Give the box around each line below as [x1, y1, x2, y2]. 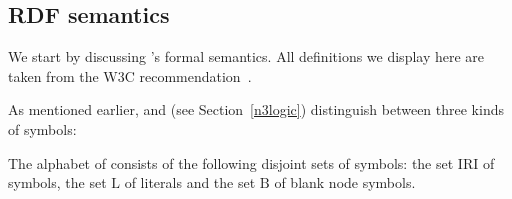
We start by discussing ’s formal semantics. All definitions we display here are [8, 46, 485, 67]
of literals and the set [124, 172, 256, 193]
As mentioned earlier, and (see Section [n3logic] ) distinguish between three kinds [8, 99, 504, 120]
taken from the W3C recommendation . [8, 65, 252, 86]
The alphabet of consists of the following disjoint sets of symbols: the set [8, 152, 454, 173]
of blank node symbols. [274, 172, 416, 193]
